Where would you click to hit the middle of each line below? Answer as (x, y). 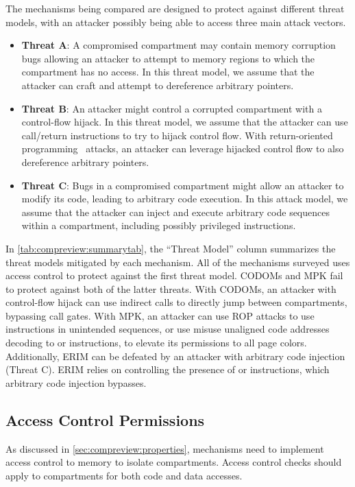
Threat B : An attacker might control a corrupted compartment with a (172, 108)
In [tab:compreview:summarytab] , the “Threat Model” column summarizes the (171, 248)
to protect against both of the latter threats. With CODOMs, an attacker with (171, 288)
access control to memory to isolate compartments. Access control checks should (174, 462)
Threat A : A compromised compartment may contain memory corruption (179, 45)
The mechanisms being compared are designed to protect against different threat (175, 8)
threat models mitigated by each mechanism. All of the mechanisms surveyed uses (178, 262)
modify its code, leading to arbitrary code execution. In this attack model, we (185, 199)
